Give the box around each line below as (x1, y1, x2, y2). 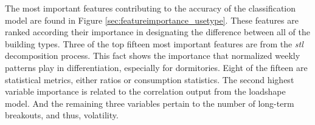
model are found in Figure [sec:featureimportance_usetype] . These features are (5, 13, 299, 26)
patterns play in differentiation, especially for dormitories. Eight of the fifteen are (5, 61, 308, 73)
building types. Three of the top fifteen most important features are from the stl (5, 37, 303, 50)
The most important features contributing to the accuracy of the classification (5, 2, 296, 14)
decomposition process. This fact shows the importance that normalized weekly (5, 49, 300, 62)
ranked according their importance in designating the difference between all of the (5, 25, 310, 38)
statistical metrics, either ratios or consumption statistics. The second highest (5, 73, 294, 86)
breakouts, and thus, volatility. (5, 109, 119, 121)
